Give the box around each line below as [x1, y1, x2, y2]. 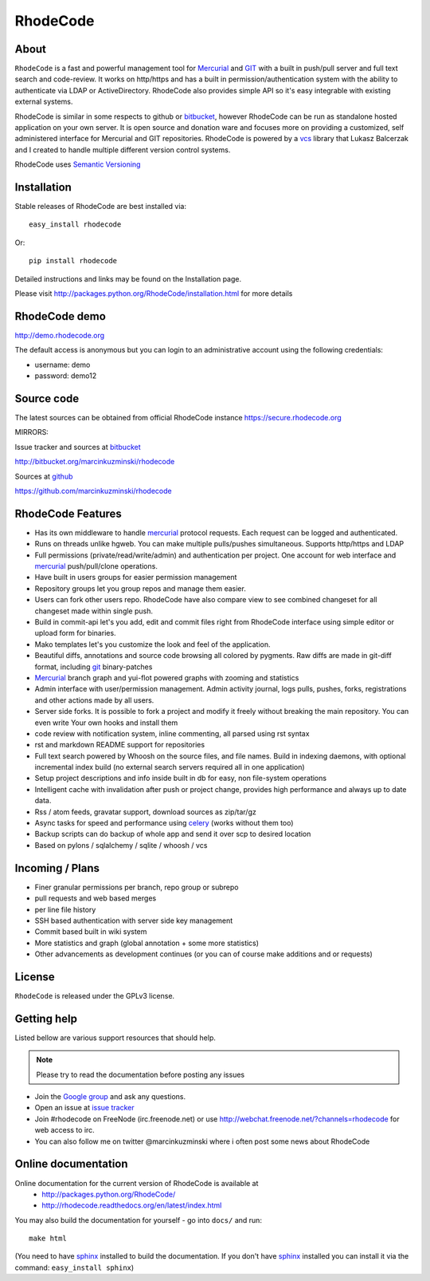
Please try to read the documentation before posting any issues [36, 1070, 245, 1079]
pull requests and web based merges [34, 893, 157, 903]
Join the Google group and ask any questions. [34, 1092, 186, 1102]
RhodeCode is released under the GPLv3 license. [14, 991, 175, 1000]
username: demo [34, 360, 91, 369]
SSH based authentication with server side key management [34, 916, 233, 925]
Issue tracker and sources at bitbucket [14, 442, 141, 451]
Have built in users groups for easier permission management [34, 573, 237, 582]
